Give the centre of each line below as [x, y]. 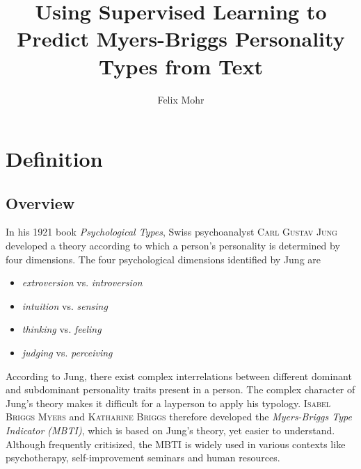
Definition [54, 159]
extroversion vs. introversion [82, 282]
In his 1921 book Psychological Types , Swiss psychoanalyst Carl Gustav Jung [171, 232]
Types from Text [181, 66]
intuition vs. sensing [65, 305]
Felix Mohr [181, 99]
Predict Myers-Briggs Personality [181, 39]
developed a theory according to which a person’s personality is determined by [173, 246]
